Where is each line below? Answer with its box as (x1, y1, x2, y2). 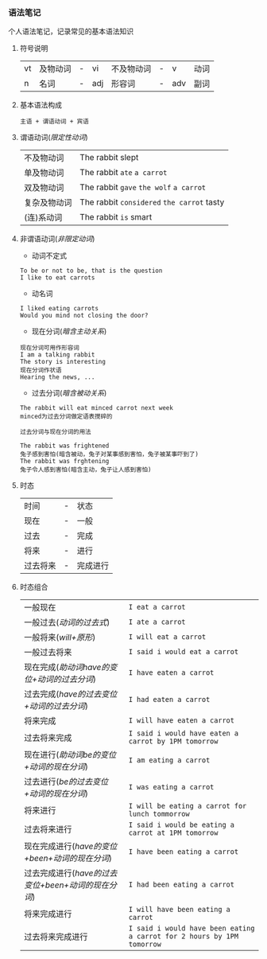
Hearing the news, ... (19, 373, 95, 381)
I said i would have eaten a (128, 729, 239, 738)
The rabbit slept (79, 152, 139, 163)
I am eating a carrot (128, 756, 211, 765)
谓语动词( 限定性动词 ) (19, 133, 89, 142)
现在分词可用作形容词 (19, 344, 79, 352)
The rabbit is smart (79, 212, 153, 223)
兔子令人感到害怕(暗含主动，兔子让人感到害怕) (19, 466, 152, 474)
